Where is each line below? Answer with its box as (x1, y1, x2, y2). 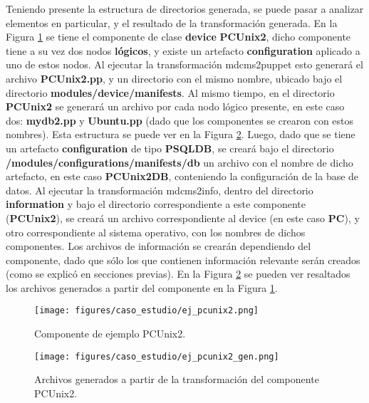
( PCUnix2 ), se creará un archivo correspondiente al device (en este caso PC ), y (6, 210, 360, 225)
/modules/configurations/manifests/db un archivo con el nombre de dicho (6, 155, 353, 169)
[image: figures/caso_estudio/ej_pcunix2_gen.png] (34, 351, 279, 362)
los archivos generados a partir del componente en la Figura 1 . (6, 280, 278, 295)
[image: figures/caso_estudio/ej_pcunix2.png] (34, 305, 259, 316)
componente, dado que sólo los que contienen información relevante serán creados (6, 252, 360, 267)
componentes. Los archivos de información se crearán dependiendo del (6, 239, 311, 253)
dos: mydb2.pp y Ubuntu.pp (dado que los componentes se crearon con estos (6, 112, 354, 127)
